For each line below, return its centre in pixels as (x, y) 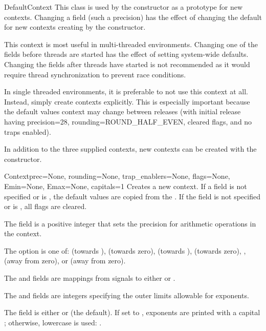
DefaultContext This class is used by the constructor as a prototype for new (123, 7)
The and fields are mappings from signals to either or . (90, 278)
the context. (23, 233)
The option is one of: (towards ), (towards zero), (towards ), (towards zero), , (125, 250)
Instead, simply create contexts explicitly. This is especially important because (127, 101)
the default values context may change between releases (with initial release (123, 111)
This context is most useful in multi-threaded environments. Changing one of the (131, 44)
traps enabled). (28, 131)
